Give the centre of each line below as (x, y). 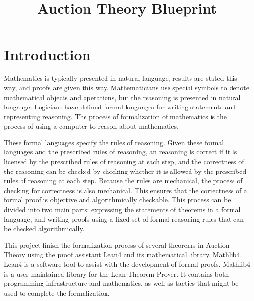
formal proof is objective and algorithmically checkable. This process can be (117, 200)
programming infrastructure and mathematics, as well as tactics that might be (121, 283)
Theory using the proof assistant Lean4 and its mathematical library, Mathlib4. (123, 254)
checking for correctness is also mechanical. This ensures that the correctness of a (126, 190)
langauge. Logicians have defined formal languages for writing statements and (120, 107)
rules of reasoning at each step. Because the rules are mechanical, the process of (123, 181)
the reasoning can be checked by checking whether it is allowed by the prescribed (125, 171)
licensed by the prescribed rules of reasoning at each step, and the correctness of (124, 161)
